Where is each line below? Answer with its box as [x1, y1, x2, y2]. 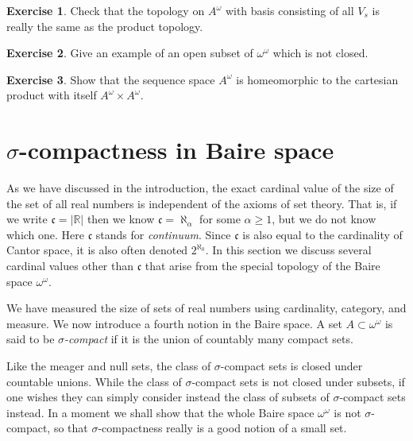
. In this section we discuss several [205, 242, 372, 258]
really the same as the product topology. [6, 17, 203, 34]
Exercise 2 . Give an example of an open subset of [6, 44, 253, 61]
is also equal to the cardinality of [242, 226, 403, 242]
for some [199, 211, 241, 227]
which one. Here [6, 226, 85, 242]
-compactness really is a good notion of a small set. [98, 420, 347, 436]
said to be [6, 331, 55, 347]
